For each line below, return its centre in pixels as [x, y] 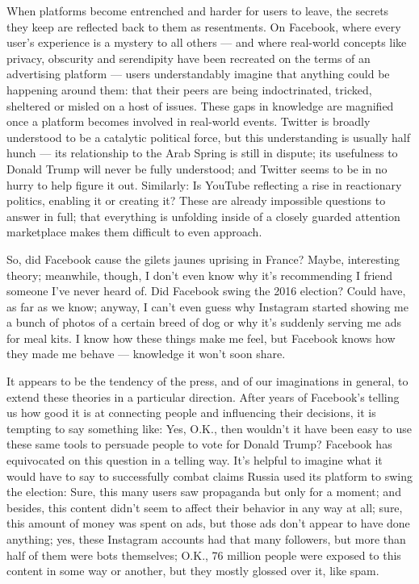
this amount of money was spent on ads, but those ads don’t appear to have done [208, 523]
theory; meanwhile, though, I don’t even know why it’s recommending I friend [200, 275]
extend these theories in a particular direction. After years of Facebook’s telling [203, 396]
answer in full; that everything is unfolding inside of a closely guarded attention [203, 216]
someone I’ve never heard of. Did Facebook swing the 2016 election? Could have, [206, 291]
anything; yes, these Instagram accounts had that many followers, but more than [206, 539]
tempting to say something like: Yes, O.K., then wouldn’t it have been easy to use [209, 428]
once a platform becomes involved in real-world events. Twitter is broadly [189, 121]
